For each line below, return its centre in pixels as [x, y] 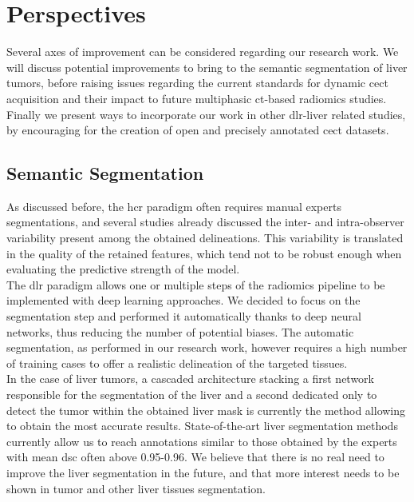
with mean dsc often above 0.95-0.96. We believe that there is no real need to [195, 457]
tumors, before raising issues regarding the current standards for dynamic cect [197, 83]
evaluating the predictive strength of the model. [123, 269]
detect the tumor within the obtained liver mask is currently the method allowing [206, 410]
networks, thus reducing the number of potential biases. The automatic [180, 331]
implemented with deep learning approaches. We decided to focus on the [183, 300]
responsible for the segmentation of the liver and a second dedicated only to [192, 394]
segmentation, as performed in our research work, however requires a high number [207, 347]
